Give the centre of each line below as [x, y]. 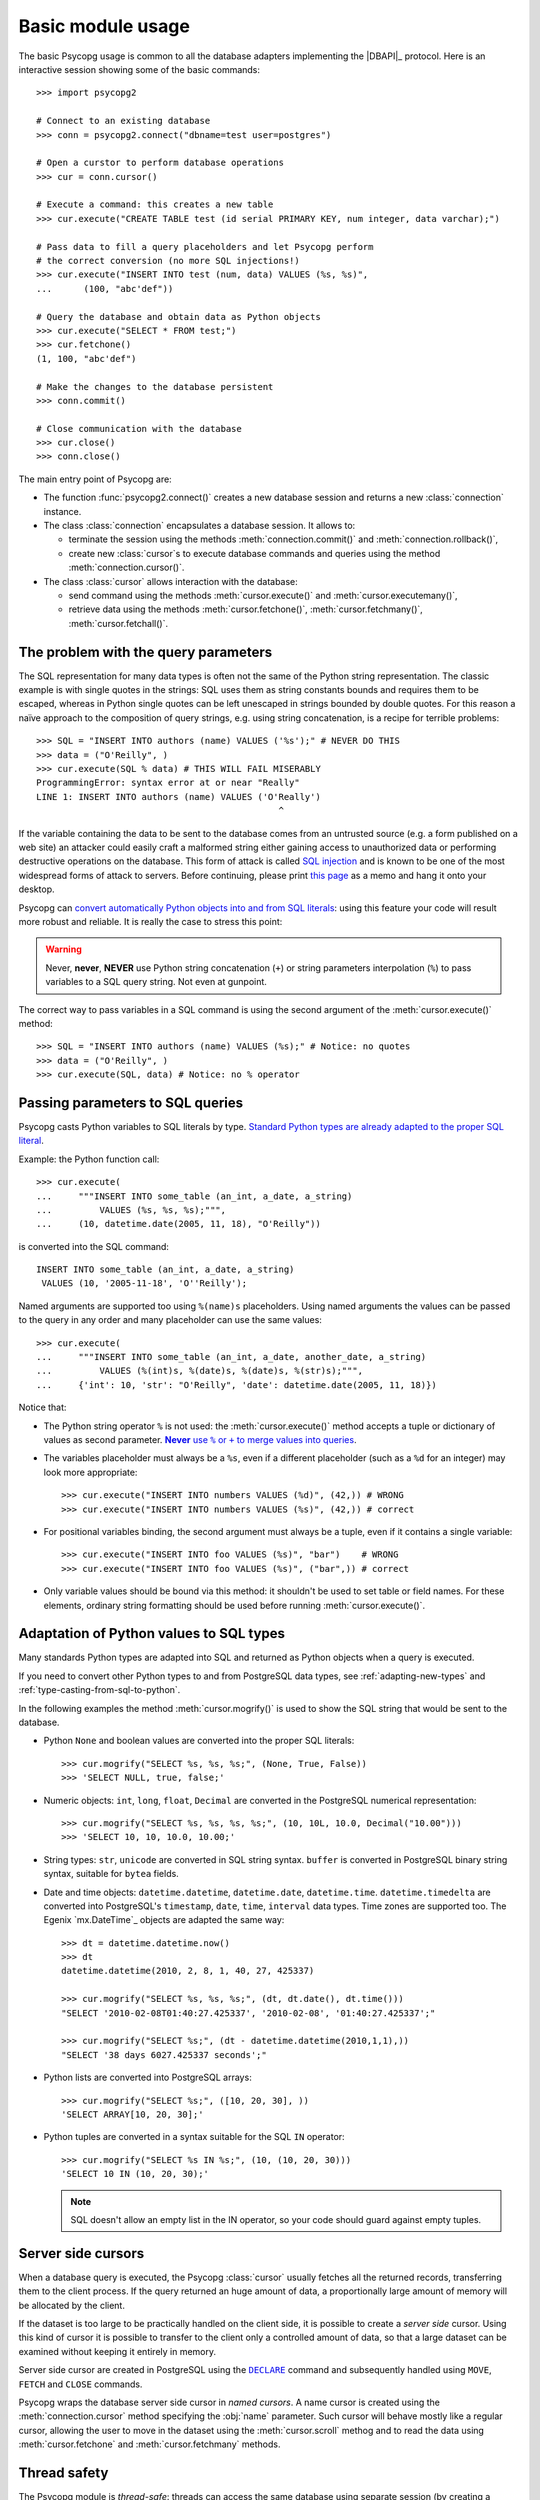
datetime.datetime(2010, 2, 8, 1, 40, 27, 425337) [188, 1971]
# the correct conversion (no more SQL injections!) [168, 261]
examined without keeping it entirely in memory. [117, 2351]
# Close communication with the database [139, 428]
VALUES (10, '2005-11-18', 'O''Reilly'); [144, 1283]
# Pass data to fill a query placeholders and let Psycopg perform [205, 246]
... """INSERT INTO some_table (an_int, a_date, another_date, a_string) [231, 1357]
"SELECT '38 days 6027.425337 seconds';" [164, 2054]
